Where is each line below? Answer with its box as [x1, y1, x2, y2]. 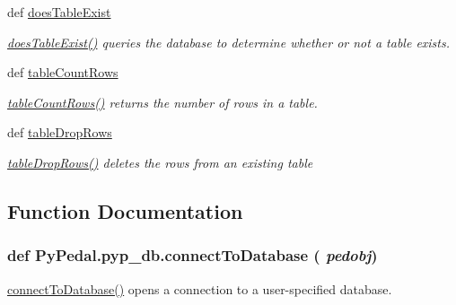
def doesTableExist [7, 3, 111, 21]
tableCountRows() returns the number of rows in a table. [7, 92, 318, 111]
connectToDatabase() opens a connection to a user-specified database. [7, 279, 392, 298]
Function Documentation [7, 196, 243, 224]
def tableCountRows [7, 63, 118, 82]
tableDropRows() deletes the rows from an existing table [7, 152, 313, 171]
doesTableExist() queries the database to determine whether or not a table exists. [7, 32, 451, 51]
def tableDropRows [7, 123, 112, 142]
